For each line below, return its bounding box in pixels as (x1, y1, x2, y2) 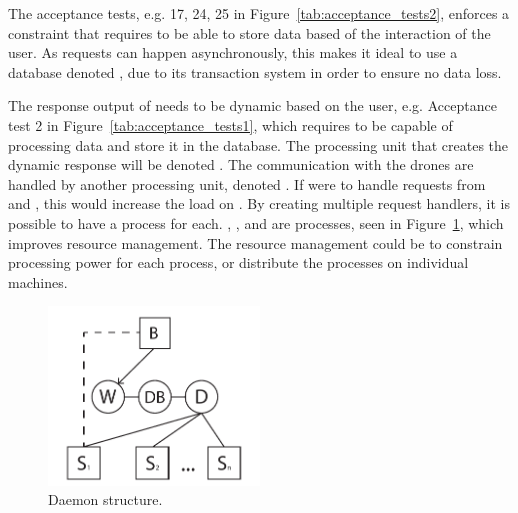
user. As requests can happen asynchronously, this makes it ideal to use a (8, 42, 458, 63)
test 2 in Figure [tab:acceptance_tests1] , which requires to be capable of (8, 114, 453, 135)
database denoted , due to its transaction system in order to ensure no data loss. (8, 61, 502, 82)
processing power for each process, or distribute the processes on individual (8, 252, 469, 273)
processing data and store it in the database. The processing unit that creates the (8, 134, 509, 155)
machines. (8, 271, 68, 292)
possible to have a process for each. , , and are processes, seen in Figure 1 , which (8, 212, 504, 233)
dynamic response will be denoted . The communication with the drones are (8, 154, 474, 175)
